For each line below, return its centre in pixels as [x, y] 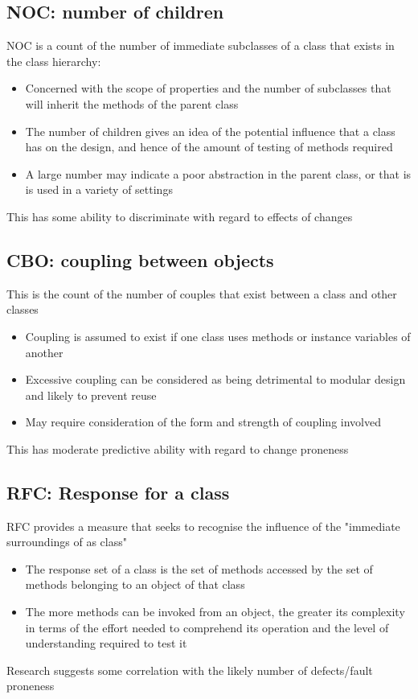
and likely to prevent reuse [91, 395]
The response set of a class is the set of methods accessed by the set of [199, 568]
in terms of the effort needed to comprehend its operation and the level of [207, 627]
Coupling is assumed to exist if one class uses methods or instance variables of [218, 336]
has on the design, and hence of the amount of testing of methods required [209, 147]
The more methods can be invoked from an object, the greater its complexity [215, 612]
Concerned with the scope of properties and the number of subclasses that [208, 88]
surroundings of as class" [67, 542]
